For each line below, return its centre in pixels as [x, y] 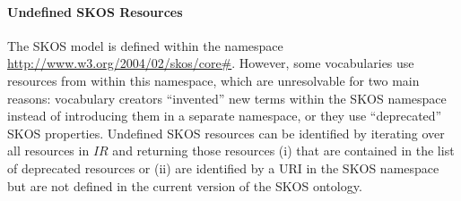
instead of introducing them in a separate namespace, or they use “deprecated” [225, 116]
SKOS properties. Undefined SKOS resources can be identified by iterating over [226, 133]
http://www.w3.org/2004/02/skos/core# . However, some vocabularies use [211, 63]
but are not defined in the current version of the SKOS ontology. [185, 185]
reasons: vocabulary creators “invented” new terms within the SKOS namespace [227, 98]
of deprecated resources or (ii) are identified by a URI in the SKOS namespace [223, 167]
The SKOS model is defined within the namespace [145, 45]
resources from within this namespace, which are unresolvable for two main [213, 80]
